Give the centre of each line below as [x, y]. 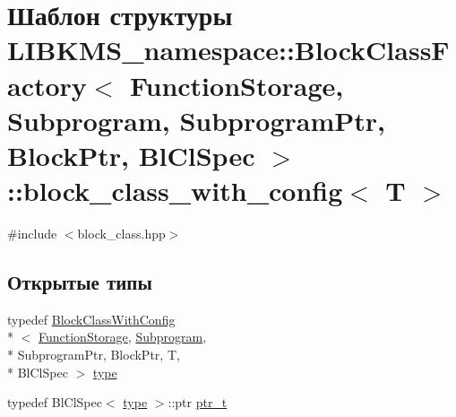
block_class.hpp [121, 234]
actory [47, 85]
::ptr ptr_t [198, 402]
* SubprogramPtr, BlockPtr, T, [94, 355]
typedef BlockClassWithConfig [91, 319]
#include [32, 234]
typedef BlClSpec [55, 402]
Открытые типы [80, 282]
